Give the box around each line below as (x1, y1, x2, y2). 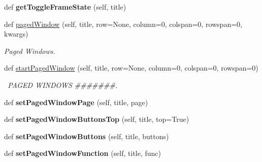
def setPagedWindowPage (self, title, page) (4, 96, 148, 107)
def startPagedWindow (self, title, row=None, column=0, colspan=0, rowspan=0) (4, 62, 258, 73)
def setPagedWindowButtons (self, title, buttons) (4, 131, 169, 141)
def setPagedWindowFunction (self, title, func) (4, 148, 161, 158)
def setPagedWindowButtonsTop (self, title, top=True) (4, 114, 189, 124)
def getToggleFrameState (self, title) (4, 2, 126, 12)
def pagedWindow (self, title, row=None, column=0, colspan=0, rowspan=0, (4, 18, 242, 29)
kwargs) (4, 28, 28, 39)
